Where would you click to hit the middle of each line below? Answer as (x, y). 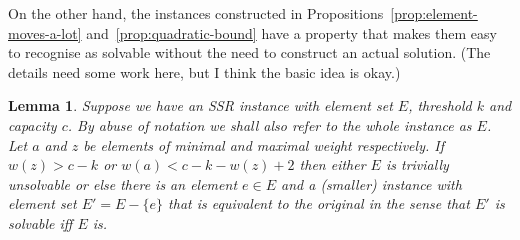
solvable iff (40, 222)
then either (332, 164)
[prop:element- (434, 13)
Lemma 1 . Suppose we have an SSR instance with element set (200, 105)
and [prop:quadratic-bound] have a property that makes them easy (291, 32)
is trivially (417, 164)
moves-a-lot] (45, 32)
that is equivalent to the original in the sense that (319, 203)
